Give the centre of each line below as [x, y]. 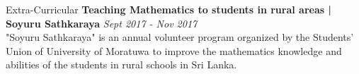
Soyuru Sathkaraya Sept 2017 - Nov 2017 [102, 23]
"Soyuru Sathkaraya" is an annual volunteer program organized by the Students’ [180, 37]
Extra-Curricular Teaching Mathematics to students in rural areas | [169, 9]
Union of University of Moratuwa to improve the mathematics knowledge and [174, 50]
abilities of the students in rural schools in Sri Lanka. [121, 64]
